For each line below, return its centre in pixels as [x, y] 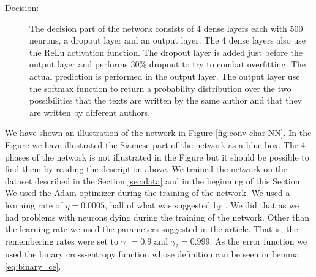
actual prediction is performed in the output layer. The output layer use [165, 76]
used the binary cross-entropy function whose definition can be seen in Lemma [152, 254]
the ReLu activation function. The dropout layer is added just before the [166, 52]
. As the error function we [258, 241]
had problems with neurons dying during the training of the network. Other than [157, 217]
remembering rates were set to [62, 241]
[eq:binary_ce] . [33, 266]
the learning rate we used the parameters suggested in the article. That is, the [152, 229]
